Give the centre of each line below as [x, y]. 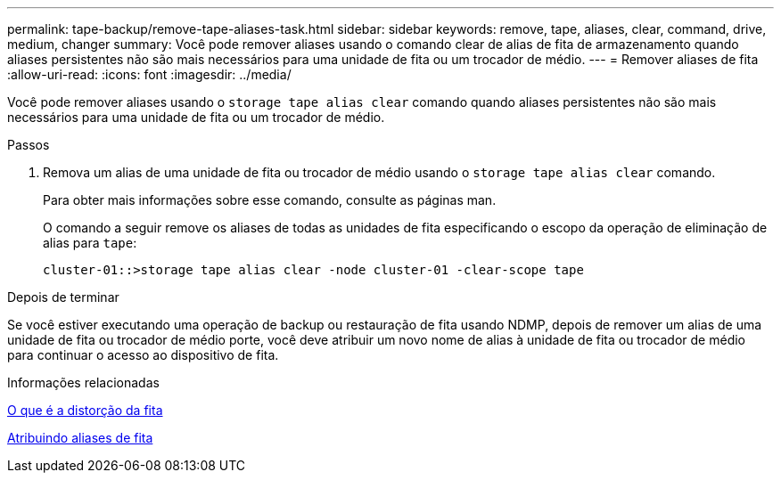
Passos [29, 145]
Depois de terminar [63, 297]
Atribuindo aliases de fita [80, 438]
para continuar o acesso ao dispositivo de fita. [143, 355]
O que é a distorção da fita [85, 410]
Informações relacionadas [83, 382]
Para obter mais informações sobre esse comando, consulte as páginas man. [270, 200]
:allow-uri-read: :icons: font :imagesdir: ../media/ [149, 74]
